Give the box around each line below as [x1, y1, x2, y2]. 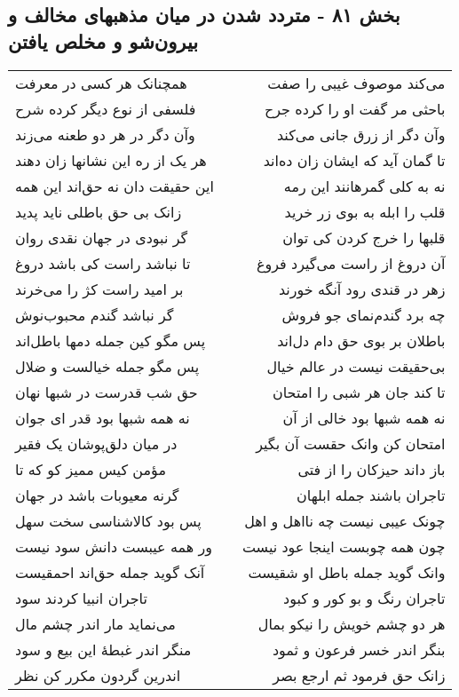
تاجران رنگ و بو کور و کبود [283, 587, 446, 608]
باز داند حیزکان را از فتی [297, 458, 446, 479]
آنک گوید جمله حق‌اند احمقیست [15, 561, 205, 582]
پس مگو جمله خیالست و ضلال [15, 355, 200, 376]
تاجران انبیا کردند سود [15, 587, 147, 608]
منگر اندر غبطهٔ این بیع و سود [15, 638, 192, 660]
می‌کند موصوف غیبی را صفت [267, 72, 446, 93]
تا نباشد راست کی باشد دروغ [15, 252, 191, 273]
